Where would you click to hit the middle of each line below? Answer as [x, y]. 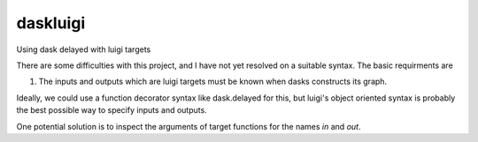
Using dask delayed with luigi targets [84, 49]
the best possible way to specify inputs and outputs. [112, 110]
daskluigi [51, 23]
